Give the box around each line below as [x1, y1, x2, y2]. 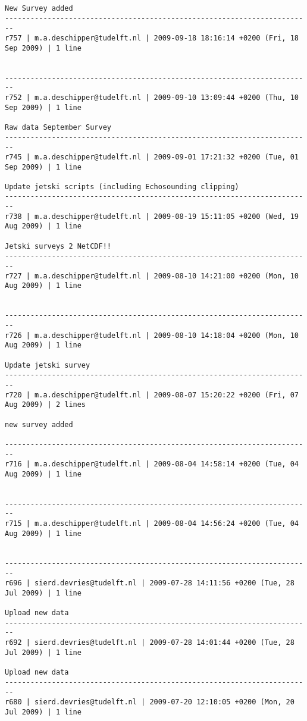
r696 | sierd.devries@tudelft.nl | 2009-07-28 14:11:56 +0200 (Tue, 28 [5, 579, 295, 588]
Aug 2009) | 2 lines [5, 400, 86, 409]
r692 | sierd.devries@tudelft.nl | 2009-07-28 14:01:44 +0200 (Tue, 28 [5, 638, 295, 647]
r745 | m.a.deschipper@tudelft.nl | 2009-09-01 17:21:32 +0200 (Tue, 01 [5, 152, 299, 161]
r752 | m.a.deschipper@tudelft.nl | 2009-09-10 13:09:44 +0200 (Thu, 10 [5, 93, 299, 102]
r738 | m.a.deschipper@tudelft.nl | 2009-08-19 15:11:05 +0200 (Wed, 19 [5, 212, 299, 221]
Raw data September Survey [5, 123, 111, 131]
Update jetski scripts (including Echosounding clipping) [5, 182, 239, 191]
